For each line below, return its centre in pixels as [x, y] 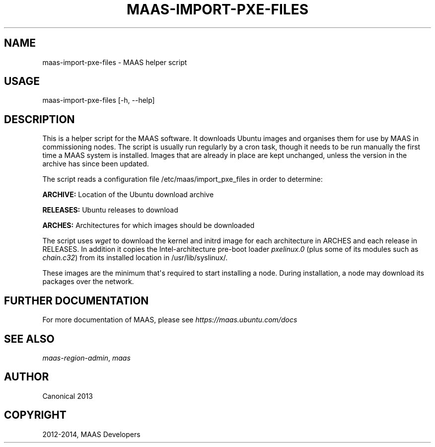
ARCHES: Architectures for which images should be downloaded [148, 225]
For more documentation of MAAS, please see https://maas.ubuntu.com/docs [170, 320]
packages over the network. [88, 282]
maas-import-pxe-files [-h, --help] [99, 100]
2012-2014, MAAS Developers [91, 434]
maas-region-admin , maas [86, 358]
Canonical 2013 [68, 396]
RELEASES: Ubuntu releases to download [110, 210]
